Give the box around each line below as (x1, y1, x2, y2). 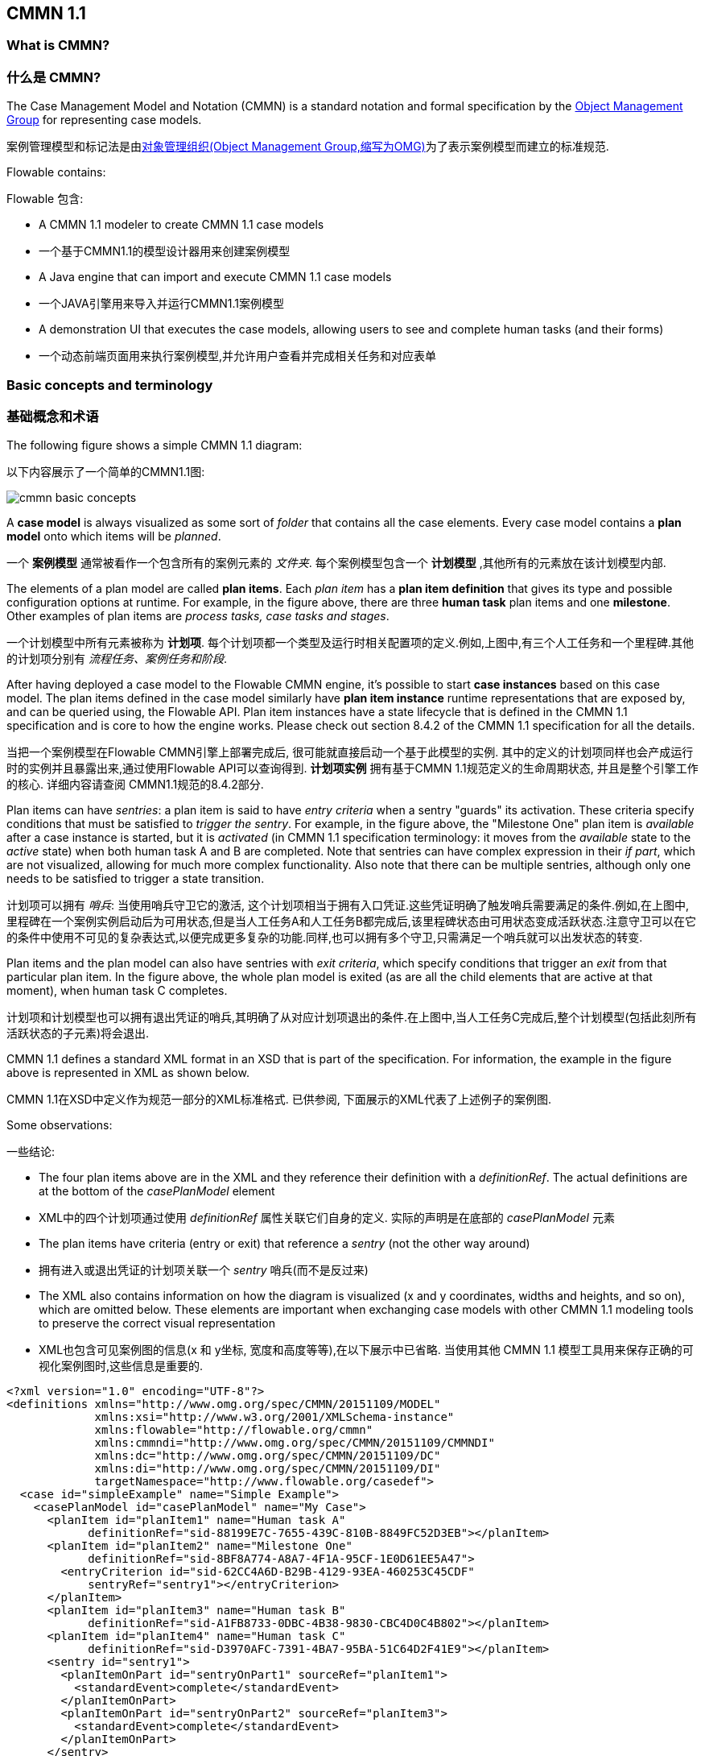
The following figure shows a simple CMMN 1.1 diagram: (6, 438, 303, 453)
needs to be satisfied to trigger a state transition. (6, 872, 265, 886)
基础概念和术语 (6, 408, 99, 425)
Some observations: (6, 1118, 113, 1133)
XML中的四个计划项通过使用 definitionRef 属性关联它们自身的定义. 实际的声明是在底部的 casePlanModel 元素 (39, 1211, 615, 1225)
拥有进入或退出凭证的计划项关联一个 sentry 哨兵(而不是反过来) (39, 1263, 369, 1278)
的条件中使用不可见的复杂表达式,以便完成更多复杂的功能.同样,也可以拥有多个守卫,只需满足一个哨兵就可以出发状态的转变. (6, 930, 643, 945)
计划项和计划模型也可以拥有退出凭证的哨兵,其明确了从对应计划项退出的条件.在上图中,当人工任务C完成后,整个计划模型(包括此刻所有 (6, 1010, 697, 1025)
